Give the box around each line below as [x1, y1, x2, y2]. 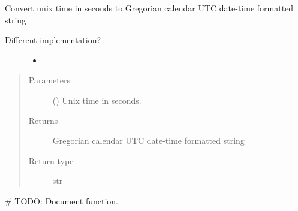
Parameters [28, 74, 70, 86]
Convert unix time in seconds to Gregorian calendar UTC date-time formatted [5, 2, 294, 14]
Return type [28, 154, 74, 167]
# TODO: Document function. [5, 194, 119, 207]
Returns [28, 114, 58, 126]
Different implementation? [5, 34, 101, 46]
